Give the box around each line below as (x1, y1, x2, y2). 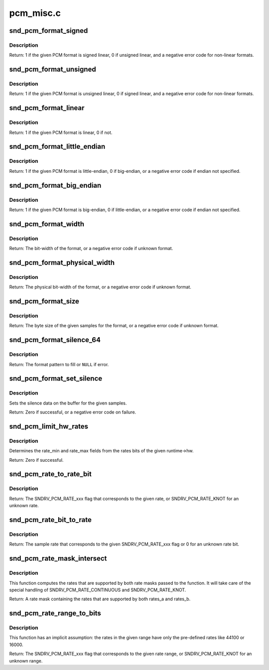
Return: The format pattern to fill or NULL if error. (9, 361, 109, 367)
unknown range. (9, 658, 43, 664)
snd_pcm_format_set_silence (9, 374, 102, 383)
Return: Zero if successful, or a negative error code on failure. (9, 409, 136, 415)
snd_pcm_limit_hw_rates (9, 422, 89, 430)
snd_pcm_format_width (9, 220, 85, 228)
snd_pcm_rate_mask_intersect (9, 554, 107, 563)
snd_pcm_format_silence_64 (9, 336, 101, 344)
